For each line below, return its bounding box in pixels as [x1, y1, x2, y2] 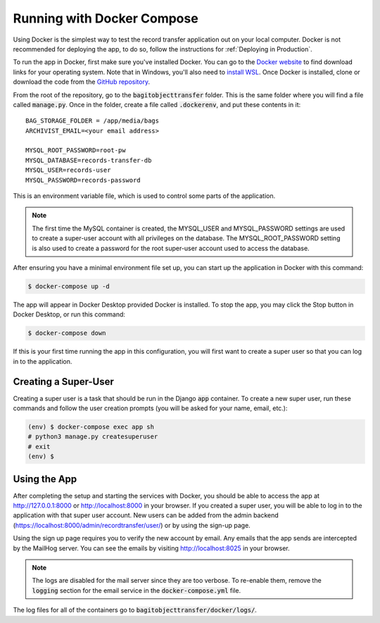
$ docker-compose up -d [27, 282, 110, 290]
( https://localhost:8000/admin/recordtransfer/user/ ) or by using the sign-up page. [13, 521, 251, 529]
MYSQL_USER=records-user [25, 166, 111, 174]
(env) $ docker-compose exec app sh [27, 423, 155, 431]
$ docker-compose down [27, 329, 106, 338]
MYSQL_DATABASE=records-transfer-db [25, 156, 152, 164]
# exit [27, 443, 51, 450]
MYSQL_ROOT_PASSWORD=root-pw [25, 147, 126, 154]
